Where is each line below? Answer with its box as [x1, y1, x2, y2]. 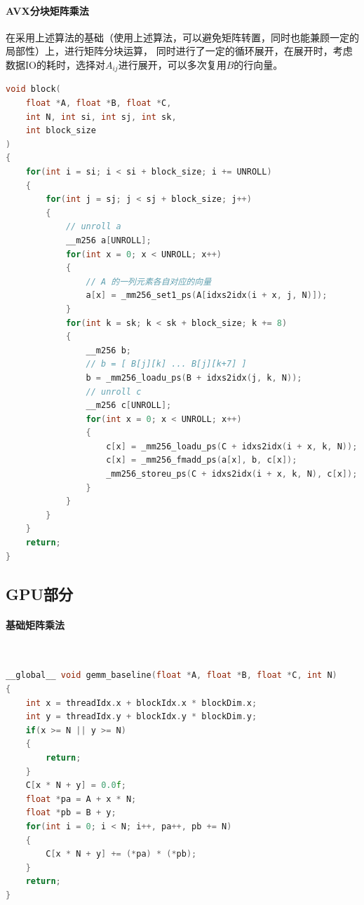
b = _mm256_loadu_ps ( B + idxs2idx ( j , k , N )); [86, 372, 302, 383]
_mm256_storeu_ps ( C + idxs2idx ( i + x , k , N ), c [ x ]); [106, 469, 358, 479]
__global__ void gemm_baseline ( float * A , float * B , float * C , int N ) [6, 670, 337, 681]
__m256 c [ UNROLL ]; [86, 400, 172, 411]
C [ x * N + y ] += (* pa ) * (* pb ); [46, 849, 197, 859]
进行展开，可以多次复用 [118, 57, 227, 72]
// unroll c [86, 386, 142, 397]
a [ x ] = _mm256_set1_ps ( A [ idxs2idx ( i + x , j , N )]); [86, 290, 328, 301]
